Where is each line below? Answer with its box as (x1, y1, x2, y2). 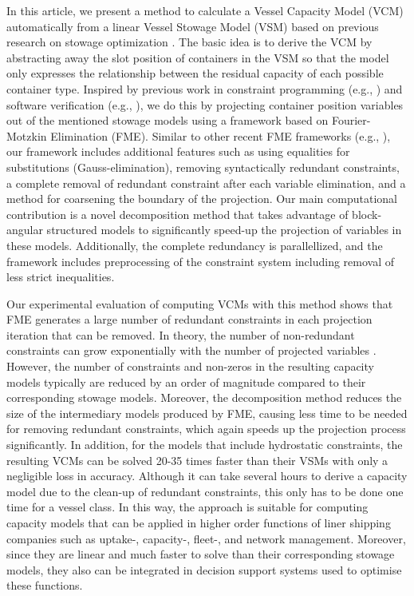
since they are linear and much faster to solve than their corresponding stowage (6, 546, 395, 562)
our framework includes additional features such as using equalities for (6, 143, 350, 160)
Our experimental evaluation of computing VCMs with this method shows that (6, 295, 393, 312)
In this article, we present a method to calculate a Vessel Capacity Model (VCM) (6, 2, 404, 18)
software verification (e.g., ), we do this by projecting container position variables (6, 96, 404, 113)
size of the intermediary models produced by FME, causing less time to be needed (6, 404, 408, 421)
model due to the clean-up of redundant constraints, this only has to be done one (6, 483, 404, 499)
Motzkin (6, 127, 47, 144)
